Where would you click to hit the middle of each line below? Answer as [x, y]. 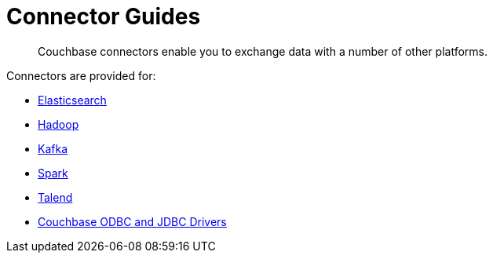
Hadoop [58, 124]
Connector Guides [104, 16]
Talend [55, 197]
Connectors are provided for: [81, 75]
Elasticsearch [72, 100]
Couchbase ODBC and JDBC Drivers [132, 221]
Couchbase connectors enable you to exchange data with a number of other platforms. [263, 51]
